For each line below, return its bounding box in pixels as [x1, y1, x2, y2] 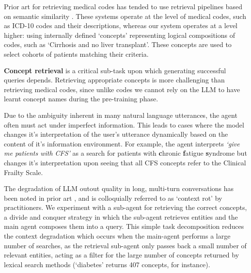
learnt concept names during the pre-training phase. [4, 94, 158, 104]
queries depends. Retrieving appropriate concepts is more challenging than [4, 75, 225, 85]
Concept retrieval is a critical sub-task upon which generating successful [4, 65, 226, 75]
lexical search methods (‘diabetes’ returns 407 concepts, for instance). [4, 259, 210, 269]
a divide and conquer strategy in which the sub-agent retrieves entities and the [4, 211, 238, 222]
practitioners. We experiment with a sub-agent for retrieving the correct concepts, [4, 202, 247, 212]
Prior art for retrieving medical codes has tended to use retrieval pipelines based [4, 1, 243, 11]
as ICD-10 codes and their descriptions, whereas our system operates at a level [4, 20, 237, 31]
